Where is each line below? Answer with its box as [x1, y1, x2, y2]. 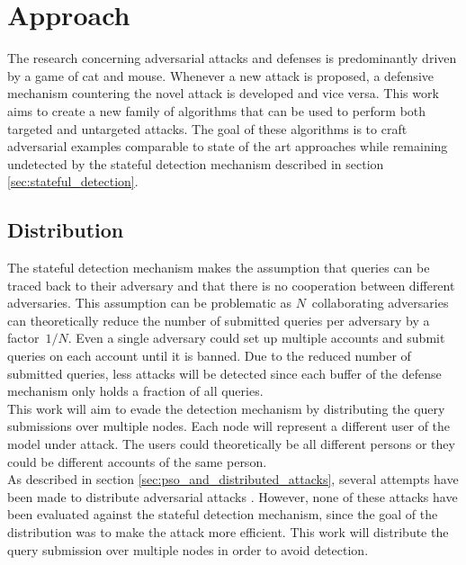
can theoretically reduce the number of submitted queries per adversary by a [7, 310, 430, 329]
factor [7, 328, 40, 347]
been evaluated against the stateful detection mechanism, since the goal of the [7, 505, 438, 524]
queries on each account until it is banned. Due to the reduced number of [7, 346, 411, 365]
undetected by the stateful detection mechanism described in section [7, 154, 384, 173]
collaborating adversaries [311, 293, 449, 312]
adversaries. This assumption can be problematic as [7, 293, 291, 312]
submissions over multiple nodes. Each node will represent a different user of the [7, 417, 451, 435]
